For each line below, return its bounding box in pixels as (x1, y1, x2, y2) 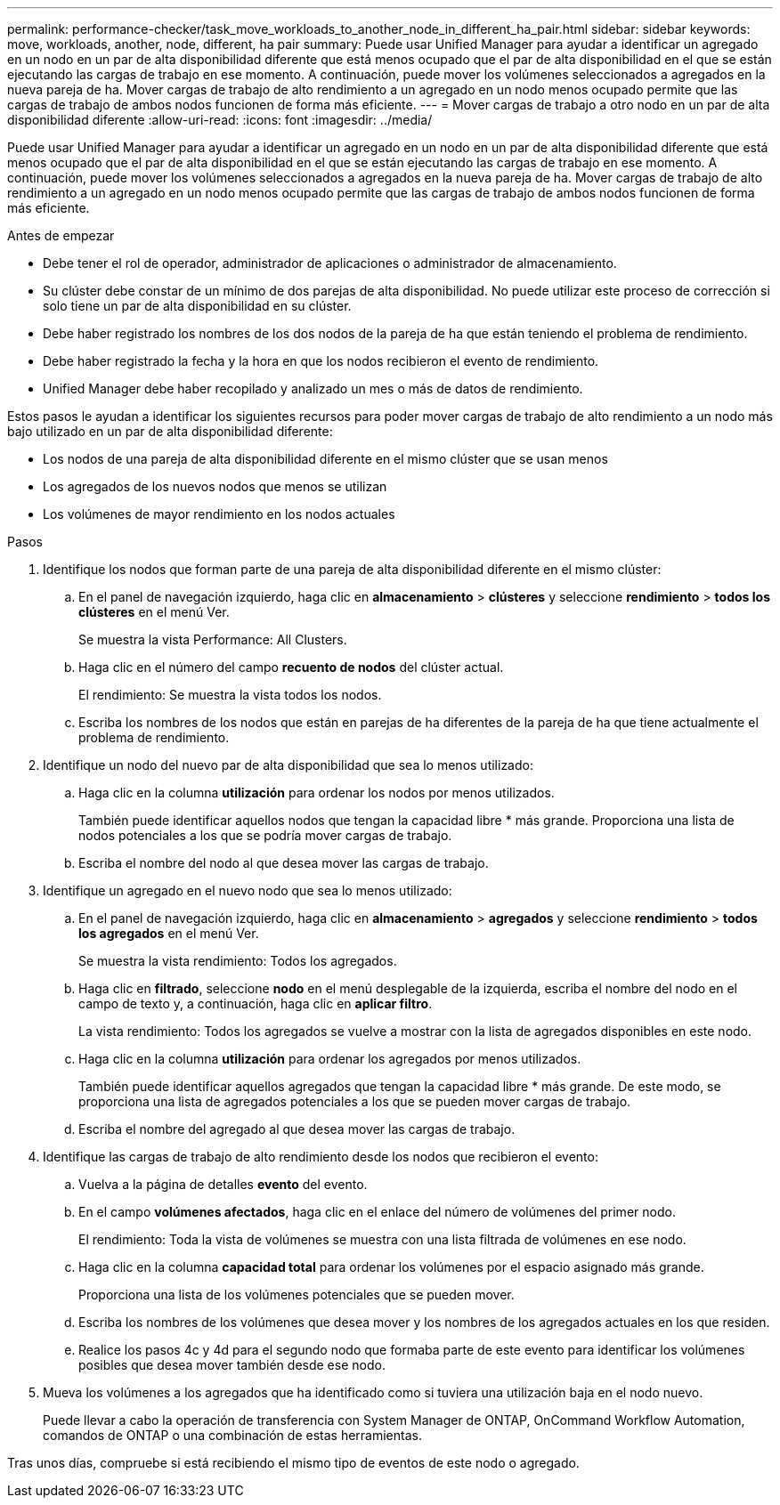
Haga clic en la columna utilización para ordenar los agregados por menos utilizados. (78, 1051, 581, 1066)
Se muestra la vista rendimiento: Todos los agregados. (78, 953, 397, 968)
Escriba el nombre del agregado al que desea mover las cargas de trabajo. (78, 1121, 516, 1137)
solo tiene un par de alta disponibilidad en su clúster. (43, 298, 352, 313)
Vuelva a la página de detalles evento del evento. (78, 1177, 368, 1192)
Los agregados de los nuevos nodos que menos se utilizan (43, 479, 387, 494)
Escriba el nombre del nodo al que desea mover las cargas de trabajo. (78, 855, 489, 870)
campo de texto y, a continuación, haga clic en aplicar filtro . (78, 996, 433, 1011)
